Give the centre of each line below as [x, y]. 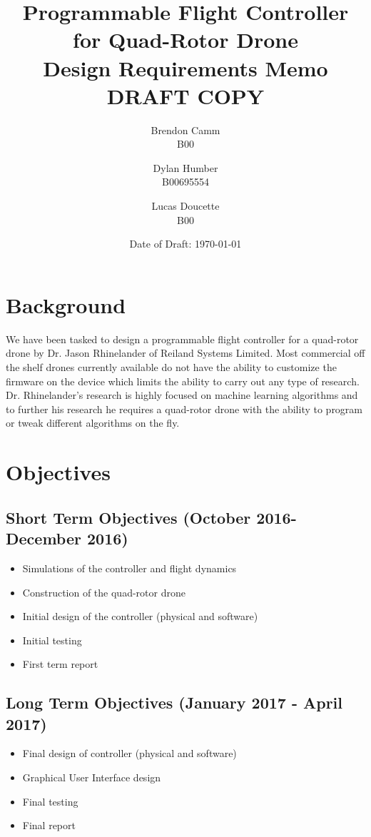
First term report [60, 664]
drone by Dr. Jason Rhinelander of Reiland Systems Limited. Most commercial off [185, 353]
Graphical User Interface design [92, 777]
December [44, 538]
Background [66, 304]
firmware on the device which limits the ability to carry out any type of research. [183, 381]
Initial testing [52, 640]
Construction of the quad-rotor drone [104, 592]
